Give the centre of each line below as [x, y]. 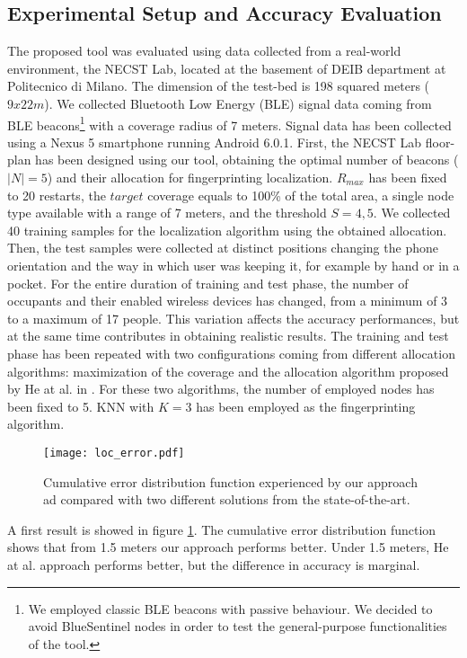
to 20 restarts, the [57, 195]
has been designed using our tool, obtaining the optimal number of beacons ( [247, 160]
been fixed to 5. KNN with [81, 406]
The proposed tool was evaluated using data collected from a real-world [204, 51]
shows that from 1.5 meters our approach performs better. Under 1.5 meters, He [228, 547]
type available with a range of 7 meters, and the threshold [167, 213]
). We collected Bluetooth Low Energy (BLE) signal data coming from [238, 103]
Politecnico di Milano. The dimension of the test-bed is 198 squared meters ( [219, 86]
